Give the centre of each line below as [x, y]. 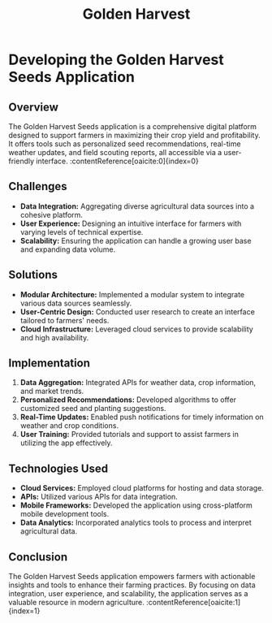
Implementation [50, 363]
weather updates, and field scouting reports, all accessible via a [115, 152]
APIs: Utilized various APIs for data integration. [99, 497]
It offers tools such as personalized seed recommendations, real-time [125, 144]
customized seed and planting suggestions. [93, 409]
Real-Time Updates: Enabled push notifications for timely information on [142, 417]
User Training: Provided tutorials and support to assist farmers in [130, 435]
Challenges [38, 186]
